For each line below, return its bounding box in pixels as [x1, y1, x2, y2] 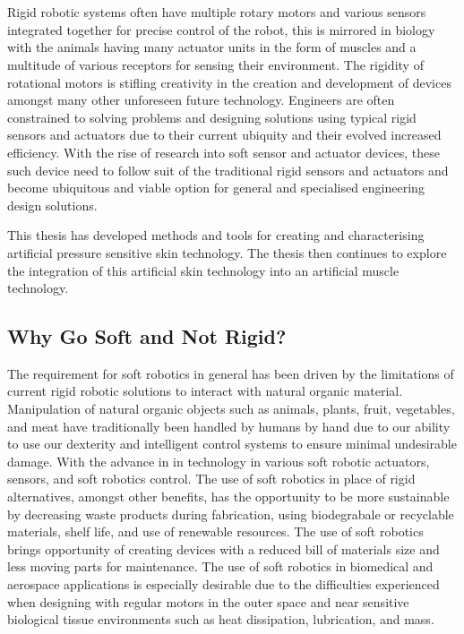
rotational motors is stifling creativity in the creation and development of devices [7, 73, 451, 91]
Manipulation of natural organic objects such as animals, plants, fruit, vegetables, [7, 399, 455, 418]
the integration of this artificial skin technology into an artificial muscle [7, 261, 400, 279]
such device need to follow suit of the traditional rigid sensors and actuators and [7, 160, 449, 179]
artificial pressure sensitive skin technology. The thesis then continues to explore [7, 243, 447, 261]
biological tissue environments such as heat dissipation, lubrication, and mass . [7, 610, 434, 629]
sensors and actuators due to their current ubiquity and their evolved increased [7, 125, 442, 144]
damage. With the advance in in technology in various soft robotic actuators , [7, 451, 430, 470]
